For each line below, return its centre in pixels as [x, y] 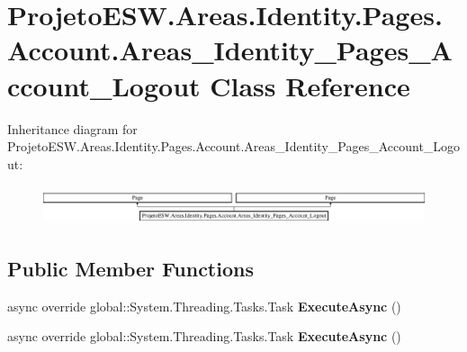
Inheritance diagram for [72, 128]
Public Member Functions [130, 268]
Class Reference [310, 85]
